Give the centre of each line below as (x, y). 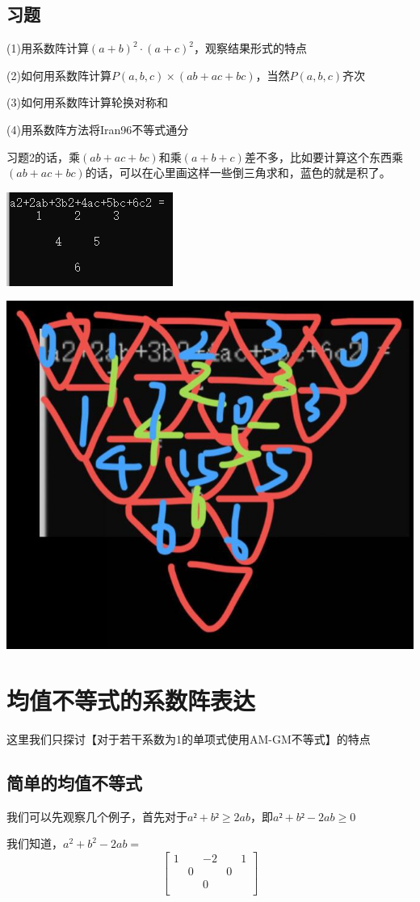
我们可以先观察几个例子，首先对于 (97, 816)
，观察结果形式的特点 (250, 48)
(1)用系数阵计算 (48, 48)
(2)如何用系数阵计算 (59, 75)
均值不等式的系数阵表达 (131, 700)
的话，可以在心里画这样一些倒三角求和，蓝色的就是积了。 (238, 173)
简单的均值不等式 (74, 782)
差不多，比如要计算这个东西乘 (323, 156)
